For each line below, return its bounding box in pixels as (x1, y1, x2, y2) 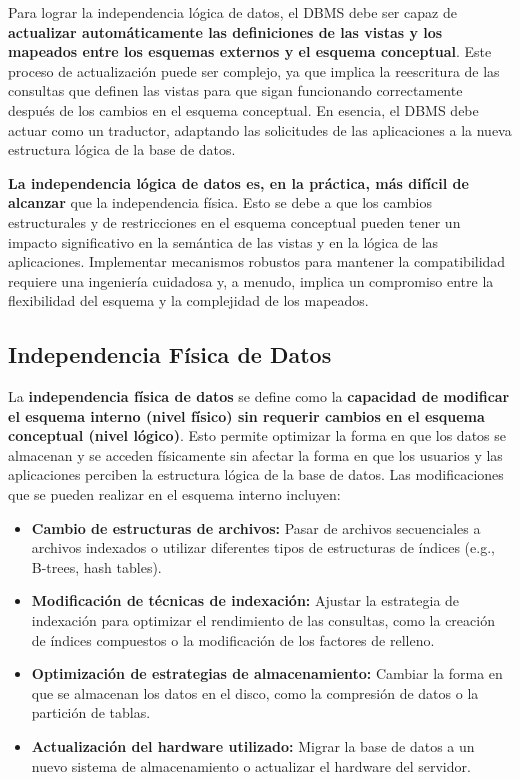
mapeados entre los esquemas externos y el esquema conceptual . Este (8, 41, 492, 62)
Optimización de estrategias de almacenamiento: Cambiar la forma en (31, 663, 503, 684)
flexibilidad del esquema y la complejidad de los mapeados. (8, 290, 369, 311)
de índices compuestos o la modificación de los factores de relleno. (31, 629, 435, 650)
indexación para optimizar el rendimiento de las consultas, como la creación (31, 610, 495, 631)
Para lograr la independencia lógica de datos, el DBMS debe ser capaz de (8, 2, 457, 22)
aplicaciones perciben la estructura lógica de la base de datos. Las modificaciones (8, 464, 504, 485)
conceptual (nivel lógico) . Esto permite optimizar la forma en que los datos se (8, 425, 506, 446)
